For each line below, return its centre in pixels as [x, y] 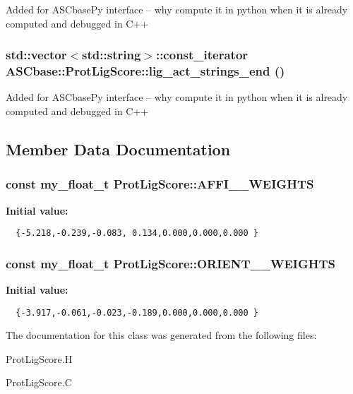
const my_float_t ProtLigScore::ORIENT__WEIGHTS [170, 263]
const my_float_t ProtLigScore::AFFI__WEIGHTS [160, 184]
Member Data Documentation [118, 149]
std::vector [36, 55]
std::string [112, 55]
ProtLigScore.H [39, 358]
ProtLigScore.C [39, 382]
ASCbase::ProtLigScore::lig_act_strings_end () [145, 71]
